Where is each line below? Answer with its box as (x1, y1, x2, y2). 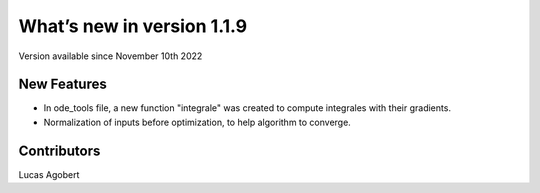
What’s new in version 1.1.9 (18, 15, 248, 37)
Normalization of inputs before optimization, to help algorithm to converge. (43, 116, 352, 128)
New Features (18, 76, 107, 93)
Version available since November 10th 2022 (18, 50, 203, 62)
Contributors (18, 142, 101, 159)
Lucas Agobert (18, 168, 80, 180)
